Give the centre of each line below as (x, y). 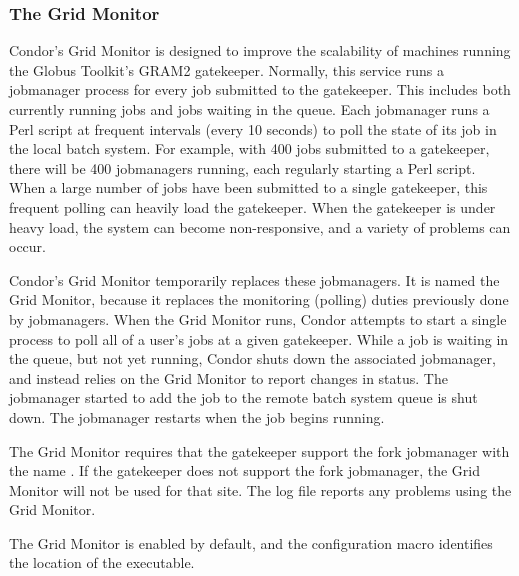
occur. (27, 246)
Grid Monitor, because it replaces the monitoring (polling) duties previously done (259, 299)
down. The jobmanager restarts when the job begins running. (197, 416)
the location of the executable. (102, 562)
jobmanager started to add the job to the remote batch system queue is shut (243, 397)
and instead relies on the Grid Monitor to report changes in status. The (228, 377)
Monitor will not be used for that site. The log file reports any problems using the (260, 489)
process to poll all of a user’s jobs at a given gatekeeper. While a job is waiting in (259, 338)
